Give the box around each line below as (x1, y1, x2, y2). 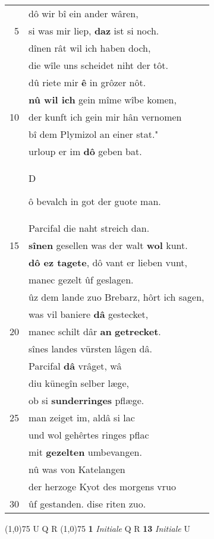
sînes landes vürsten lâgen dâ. (29, 342, 152, 355)
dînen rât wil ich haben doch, (29, 41, 151, 55)
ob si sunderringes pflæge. (29, 393, 144, 407)
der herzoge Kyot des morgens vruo (29, 480, 176, 493)
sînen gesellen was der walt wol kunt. (29, 238, 188, 252)
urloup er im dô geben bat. (29, 144, 142, 158)
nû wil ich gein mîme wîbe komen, (29, 93, 177, 106)
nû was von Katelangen (29, 462, 125, 476)
